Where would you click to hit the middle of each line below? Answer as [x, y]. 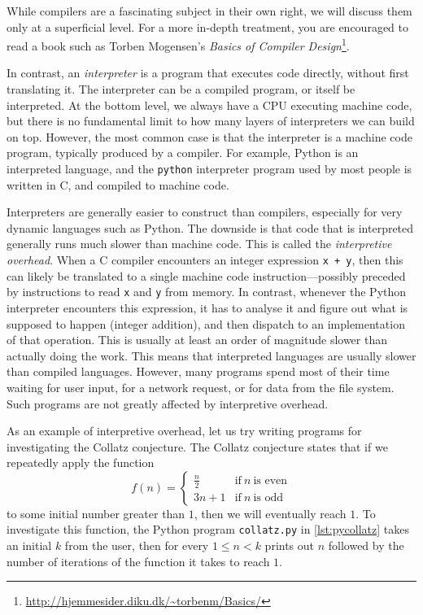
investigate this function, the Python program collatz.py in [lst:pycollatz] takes [208, 529]
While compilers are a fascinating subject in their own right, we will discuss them [209, 11]
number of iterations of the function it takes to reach [138, 561]
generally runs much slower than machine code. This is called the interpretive [199, 244]
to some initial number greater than [96, 513]
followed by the [366, 545]
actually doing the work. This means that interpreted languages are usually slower [211, 355]
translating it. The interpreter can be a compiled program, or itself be [181, 89]
